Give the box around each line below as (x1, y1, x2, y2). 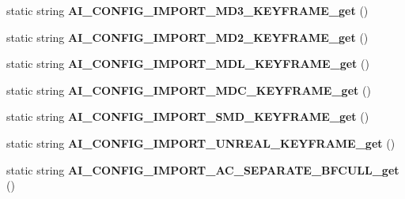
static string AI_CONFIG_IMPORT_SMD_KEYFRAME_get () (6, 108, 369, 125)
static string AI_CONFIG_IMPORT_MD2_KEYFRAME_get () (6, 28, 369, 45)
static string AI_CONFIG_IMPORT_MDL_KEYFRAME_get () (6, 55, 369, 72)
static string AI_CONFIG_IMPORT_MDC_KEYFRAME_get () (6, 81, 371, 98)
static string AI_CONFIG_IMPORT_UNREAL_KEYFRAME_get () (6, 134, 396, 151)
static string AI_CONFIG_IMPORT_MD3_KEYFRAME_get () (6, 2, 369, 18)
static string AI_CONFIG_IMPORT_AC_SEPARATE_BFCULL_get (6, 161, 399, 178)
